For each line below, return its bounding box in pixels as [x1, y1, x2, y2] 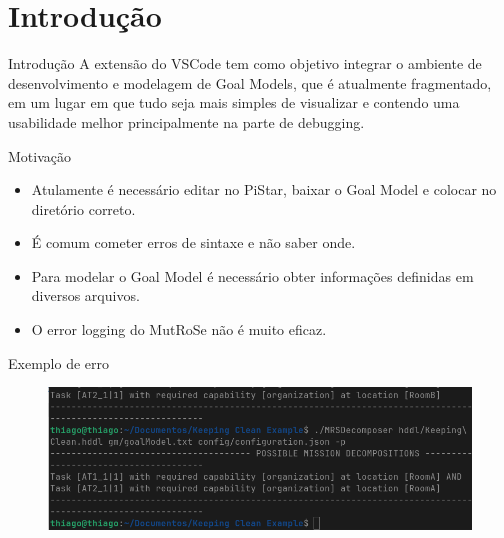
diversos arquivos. [31, 285, 140, 306]
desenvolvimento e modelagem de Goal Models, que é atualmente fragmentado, [8, 72, 492, 93]
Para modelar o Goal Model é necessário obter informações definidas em [31, 265, 474, 286]
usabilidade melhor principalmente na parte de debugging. [8, 111, 365, 132]
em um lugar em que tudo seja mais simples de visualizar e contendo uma [8, 92, 460, 113]
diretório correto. [31, 198, 136, 219]
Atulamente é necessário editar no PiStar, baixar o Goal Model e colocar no [31, 179, 497, 200]
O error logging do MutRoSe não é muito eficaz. [31, 319, 327, 340]
